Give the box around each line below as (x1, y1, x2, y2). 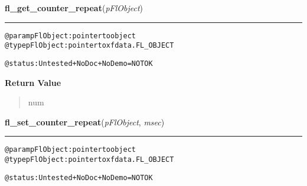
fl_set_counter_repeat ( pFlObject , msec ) (5, 115, 165, 128)
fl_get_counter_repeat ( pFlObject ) (5, 2, 143, 14)
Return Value (5, 76, 61, 88)
